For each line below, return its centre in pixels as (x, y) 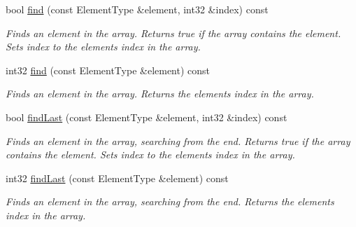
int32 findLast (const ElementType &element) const (117, 178)
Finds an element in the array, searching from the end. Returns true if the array (178, 140)
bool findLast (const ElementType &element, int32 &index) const (147, 117)
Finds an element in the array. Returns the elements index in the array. (160, 94)
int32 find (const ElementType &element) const (108, 70)
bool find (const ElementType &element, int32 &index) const (137, 9)
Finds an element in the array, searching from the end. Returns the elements (170, 201)
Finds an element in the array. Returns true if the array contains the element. (173, 33)
